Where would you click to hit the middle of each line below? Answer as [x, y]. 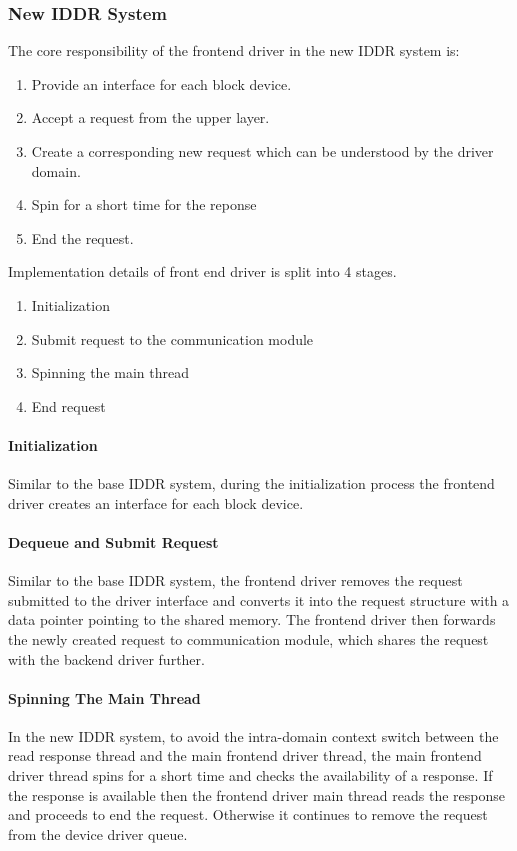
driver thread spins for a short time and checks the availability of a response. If [250, 775]
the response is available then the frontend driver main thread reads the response [256, 794]
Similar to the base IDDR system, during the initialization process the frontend [251, 483]
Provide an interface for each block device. [161, 83]
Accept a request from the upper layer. [150, 117]
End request [68, 405]
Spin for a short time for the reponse [144, 204]
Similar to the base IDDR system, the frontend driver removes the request [235, 580]
